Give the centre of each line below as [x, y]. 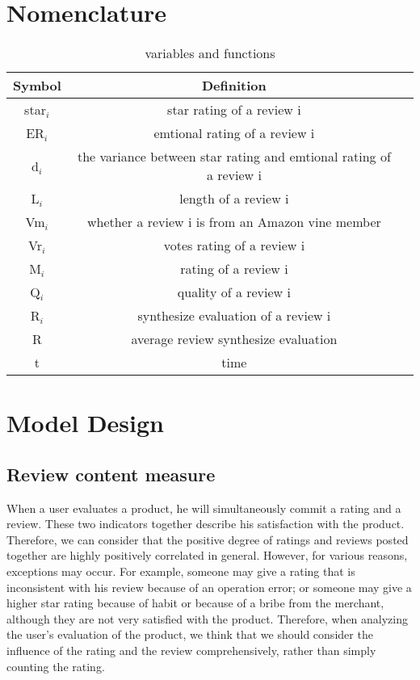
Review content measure [111, 474]
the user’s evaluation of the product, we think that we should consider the [190, 634]
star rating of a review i [234, 110]
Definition [234, 86]
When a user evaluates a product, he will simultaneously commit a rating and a [204, 508]
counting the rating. [56, 666]
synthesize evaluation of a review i [234, 316]
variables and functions [210, 53]
